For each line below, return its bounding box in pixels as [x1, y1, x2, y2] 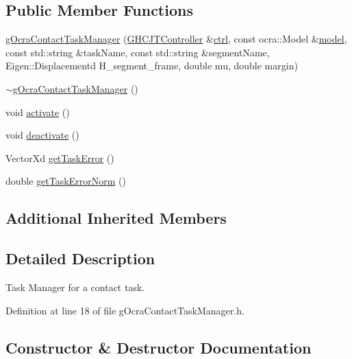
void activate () [5, 104, 70, 119]
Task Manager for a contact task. [5, 279, 145, 294]
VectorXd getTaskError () [5, 150, 114, 165]
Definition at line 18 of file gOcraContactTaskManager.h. [5, 303, 244, 317]
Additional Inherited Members [5, 207, 227, 229]
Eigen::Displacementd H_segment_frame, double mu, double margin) [5, 58, 298, 73]
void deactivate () [5, 128, 79, 142]
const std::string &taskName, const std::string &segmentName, [5, 45, 270, 59]
